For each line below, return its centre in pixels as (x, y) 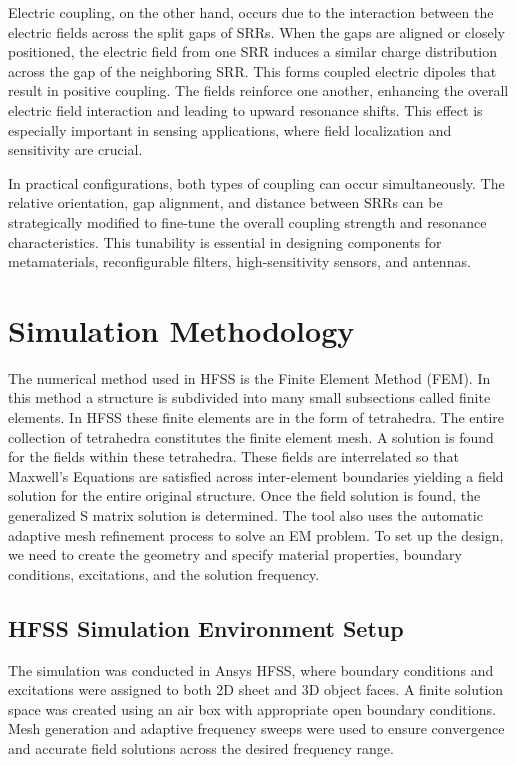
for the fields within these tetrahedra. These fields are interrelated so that (233, 456)
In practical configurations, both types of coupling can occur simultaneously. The (256, 182)
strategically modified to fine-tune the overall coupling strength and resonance (247, 221)
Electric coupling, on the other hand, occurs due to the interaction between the (251, 12)
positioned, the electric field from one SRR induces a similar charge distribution (252, 51)
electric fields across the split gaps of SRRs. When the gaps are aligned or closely (256, 31)
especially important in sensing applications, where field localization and (230, 129)
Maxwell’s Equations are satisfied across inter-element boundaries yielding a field (256, 475)
